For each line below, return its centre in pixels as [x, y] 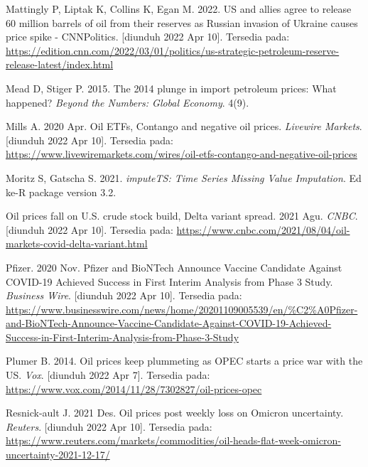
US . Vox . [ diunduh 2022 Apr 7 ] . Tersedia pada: [108, 375]
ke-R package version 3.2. [61, 192]
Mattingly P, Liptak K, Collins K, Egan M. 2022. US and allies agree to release [179, 9]
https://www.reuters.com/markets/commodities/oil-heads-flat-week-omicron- [173, 440]
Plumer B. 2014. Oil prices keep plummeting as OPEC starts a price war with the [184, 361]
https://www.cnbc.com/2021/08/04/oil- [263, 229]
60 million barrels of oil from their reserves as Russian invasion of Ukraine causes [182, 22]
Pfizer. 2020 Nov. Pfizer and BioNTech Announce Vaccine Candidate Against [174, 267]
